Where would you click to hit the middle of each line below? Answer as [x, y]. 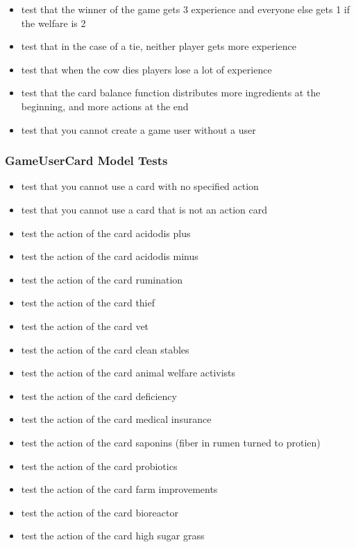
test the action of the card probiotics [99, 466]
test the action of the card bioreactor [100, 512]
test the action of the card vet [85, 325]
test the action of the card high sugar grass [113, 536]
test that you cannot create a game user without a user [138, 129]
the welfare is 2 [53, 23]
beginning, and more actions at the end [105, 106]
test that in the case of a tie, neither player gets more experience [159, 46]
